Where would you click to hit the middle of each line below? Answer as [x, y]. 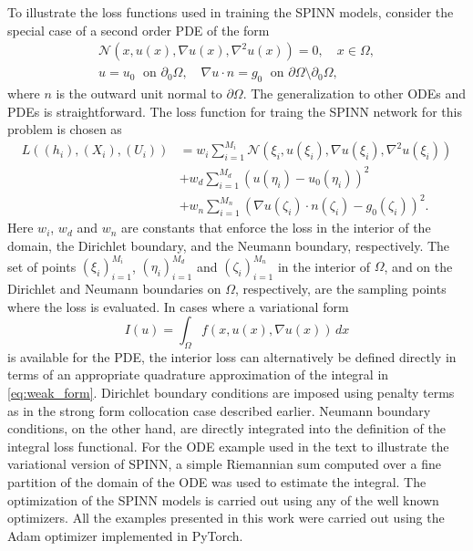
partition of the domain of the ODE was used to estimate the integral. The [217, 482]
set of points [42, 266]
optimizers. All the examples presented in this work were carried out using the [226, 518]
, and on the [418, 266]
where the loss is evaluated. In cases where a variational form [178, 306]
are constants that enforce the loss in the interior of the [276, 228]
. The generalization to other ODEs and [355, 94]
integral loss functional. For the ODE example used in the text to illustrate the [228, 446]
